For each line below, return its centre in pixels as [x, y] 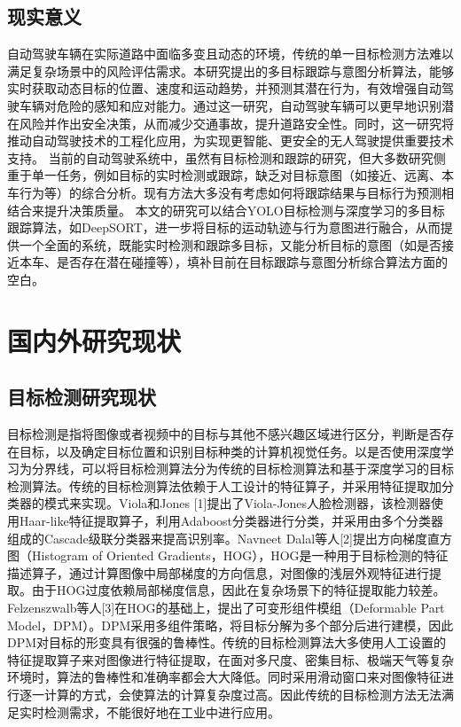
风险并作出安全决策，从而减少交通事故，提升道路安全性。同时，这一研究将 [236, 123]
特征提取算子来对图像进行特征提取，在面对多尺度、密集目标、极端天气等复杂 [230, 659]
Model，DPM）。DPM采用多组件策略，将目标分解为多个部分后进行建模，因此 [230, 625]
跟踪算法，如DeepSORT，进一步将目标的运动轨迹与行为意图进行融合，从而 [224, 227]
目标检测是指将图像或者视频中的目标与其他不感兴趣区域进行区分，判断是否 [224, 434]
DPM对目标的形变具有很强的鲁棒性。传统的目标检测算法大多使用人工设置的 [227, 642]
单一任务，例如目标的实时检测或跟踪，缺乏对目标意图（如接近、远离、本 [242, 175]
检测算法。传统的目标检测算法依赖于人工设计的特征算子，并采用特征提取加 [224, 485]
